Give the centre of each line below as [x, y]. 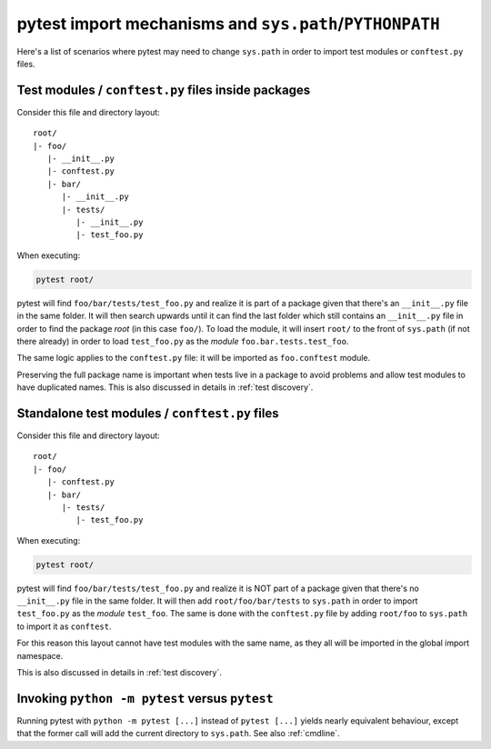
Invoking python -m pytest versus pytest [145, 699]
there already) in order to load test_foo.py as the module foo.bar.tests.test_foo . [183, 341]
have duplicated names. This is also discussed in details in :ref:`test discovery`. [165, 387]
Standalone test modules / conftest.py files [148, 413]
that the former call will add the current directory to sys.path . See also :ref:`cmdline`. [178, 734]
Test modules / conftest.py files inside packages [164, 90]
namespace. [40, 655]
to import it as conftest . [64, 626]
